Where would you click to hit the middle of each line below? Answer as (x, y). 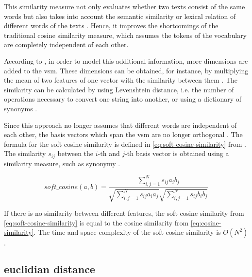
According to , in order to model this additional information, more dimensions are (126, 61)
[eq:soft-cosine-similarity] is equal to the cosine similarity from (96, 222)
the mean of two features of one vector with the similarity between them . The (121, 80)
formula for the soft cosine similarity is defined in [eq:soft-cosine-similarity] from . (125, 144)
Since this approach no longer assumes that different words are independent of (120, 125)
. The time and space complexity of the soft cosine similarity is (127, 232)
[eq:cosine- (206, 222)
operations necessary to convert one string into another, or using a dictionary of (123, 99)
